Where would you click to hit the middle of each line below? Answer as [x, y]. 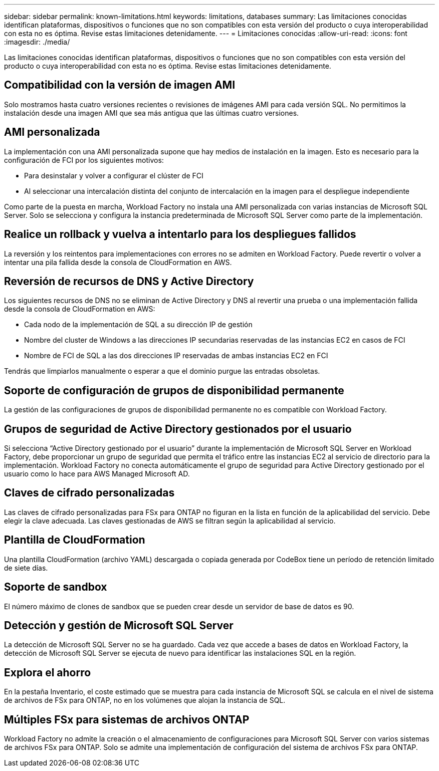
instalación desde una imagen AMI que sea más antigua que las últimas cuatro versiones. [152, 113]
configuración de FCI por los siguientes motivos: [84, 160]
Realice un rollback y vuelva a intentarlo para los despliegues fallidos [180, 234]
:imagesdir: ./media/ [37, 42]
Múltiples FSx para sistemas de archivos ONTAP [127, 719]
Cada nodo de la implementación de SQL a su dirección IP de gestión [138, 325]
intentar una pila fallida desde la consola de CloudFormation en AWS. [118, 262]
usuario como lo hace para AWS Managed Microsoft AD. [97, 474]
